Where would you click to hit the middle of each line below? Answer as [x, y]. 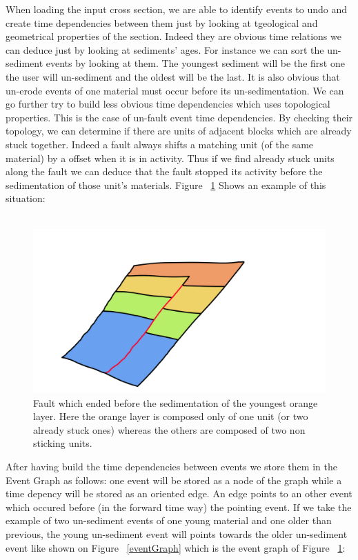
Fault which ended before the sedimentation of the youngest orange [176, 402]
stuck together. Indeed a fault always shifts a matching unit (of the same [160, 144]
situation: [26, 198]
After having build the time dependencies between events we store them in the [171, 466]
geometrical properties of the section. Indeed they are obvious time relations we [173, 36]
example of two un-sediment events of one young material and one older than [169, 520]
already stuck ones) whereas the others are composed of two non [169, 429]
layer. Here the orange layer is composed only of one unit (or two [171, 416]
